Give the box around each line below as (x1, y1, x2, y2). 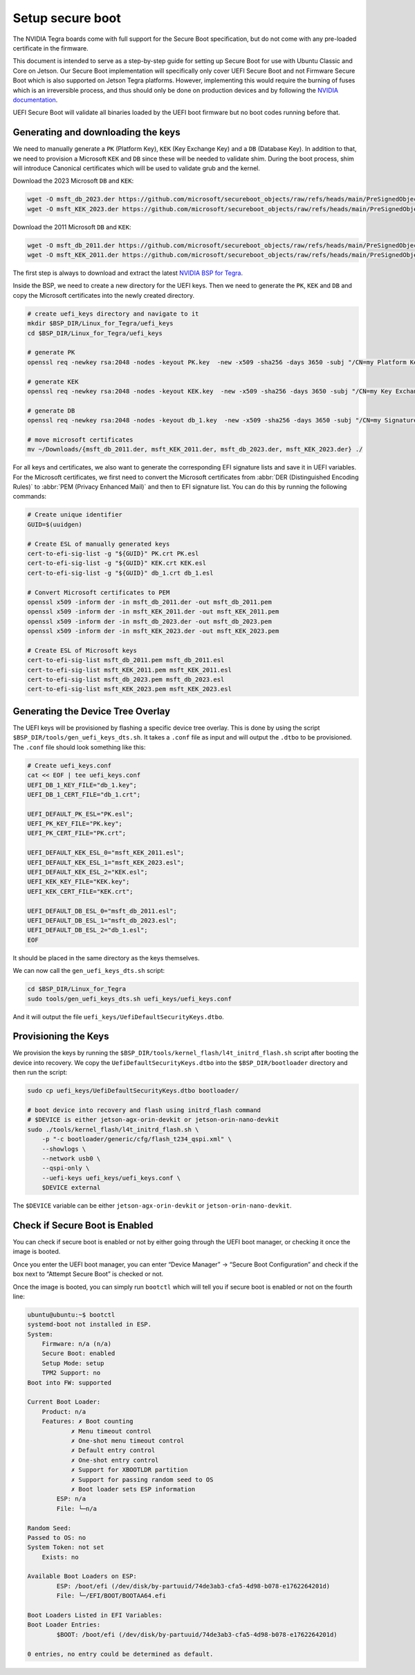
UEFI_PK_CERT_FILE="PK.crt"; (27, 830, 127, 837)
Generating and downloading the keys (12, 127, 181, 138)
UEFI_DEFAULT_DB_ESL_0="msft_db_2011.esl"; (27, 907, 178, 915)
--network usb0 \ (41, 1154, 101, 1163)
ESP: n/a (56, 1495, 86, 1503)
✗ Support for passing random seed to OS (71, 1476, 214, 1483)
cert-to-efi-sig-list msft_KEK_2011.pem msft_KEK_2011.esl (27, 665, 232, 674)
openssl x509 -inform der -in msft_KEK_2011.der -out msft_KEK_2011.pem (27, 608, 279, 616)
